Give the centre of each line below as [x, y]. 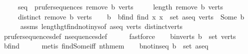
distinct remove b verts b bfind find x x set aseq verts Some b [131, 16]
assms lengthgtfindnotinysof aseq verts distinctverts [101, 26]
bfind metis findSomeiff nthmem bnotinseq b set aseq [106, 46]
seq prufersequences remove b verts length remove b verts [120, 6]
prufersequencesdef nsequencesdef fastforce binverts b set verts [120, 36]
